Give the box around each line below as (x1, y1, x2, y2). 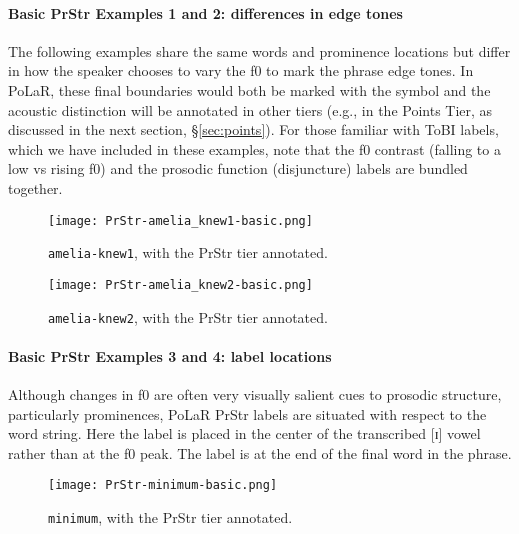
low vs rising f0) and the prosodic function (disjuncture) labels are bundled (8, 158, 468, 179)
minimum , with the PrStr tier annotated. (48, 507, 293, 527)
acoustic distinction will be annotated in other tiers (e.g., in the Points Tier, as (8, 99, 493, 120)
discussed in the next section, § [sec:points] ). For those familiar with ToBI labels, (8, 119, 499, 140)
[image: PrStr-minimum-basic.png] (48, 478, 278, 493)
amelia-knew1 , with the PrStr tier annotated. (48, 242, 328, 263)
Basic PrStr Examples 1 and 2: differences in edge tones (8, 2, 403, 23)
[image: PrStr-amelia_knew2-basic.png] (48, 277, 313, 292)
